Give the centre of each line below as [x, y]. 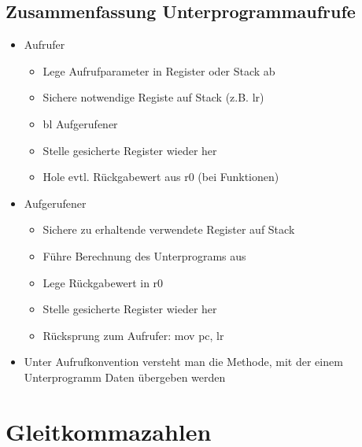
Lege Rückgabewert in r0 [103, 282]
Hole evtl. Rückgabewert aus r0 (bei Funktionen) [161, 177]
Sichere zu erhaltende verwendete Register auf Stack [169, 229]
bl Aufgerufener [80, 123]
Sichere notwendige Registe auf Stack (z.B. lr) [153, 97]
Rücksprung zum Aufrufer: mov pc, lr [133, 335]
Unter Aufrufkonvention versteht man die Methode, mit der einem [183, 362]
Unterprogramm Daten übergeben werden [125, 377]
